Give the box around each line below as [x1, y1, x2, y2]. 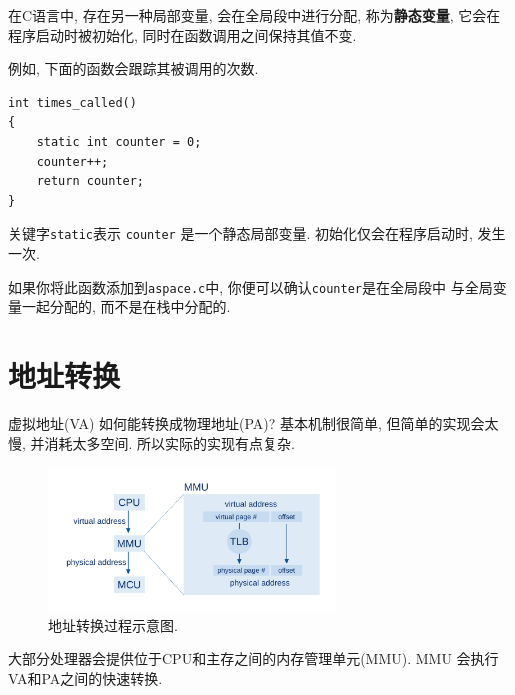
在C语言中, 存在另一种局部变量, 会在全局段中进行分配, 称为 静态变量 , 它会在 [8, 5, 501, 25]
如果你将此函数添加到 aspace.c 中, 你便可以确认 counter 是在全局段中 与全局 [8, 276, 493, 297]
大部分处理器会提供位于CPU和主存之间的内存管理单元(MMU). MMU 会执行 [8, 648, 499, 669]
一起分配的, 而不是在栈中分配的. [21, 296, 231, 317]
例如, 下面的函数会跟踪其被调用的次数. [8, 58, 259, 79]
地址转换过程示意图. [48, 614, 178, 635]
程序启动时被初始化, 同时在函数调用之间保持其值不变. [8, 24, 357, 45]
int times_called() [8, 95, 137, 110]
